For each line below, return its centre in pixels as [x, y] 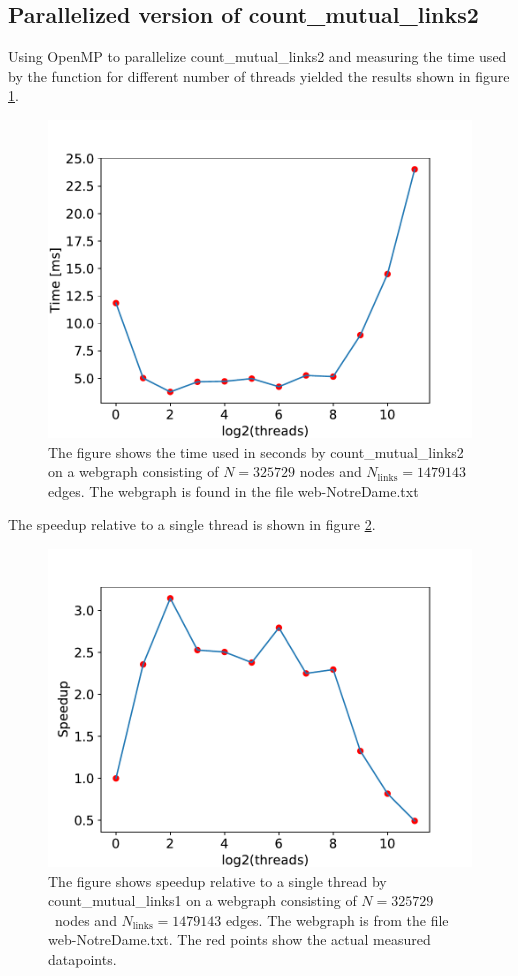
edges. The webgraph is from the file [337, 919]
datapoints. [82, 958]
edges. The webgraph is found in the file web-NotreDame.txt [233, 490]
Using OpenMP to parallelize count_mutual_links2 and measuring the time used [257, 56]
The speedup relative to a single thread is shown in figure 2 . [192, 524]
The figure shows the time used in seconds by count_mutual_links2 [256, 451]
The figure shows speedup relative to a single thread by [217, 880]
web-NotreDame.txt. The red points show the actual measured [239, 939]
